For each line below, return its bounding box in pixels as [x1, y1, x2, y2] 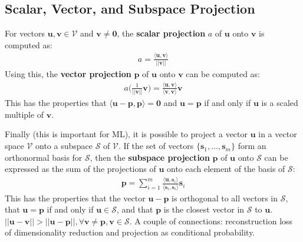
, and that [117, 203, 153, 216]
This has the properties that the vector [5, 191, 146, 204]
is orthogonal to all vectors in [172, 191, 278, 204]
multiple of [5, 108, 44, 120]
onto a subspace [35, 140, 93, 152]
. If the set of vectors [118, 140, 194, 152]
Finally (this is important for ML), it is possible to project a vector [5, 128, 248, 140]
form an [238, 140, 266, 152]
